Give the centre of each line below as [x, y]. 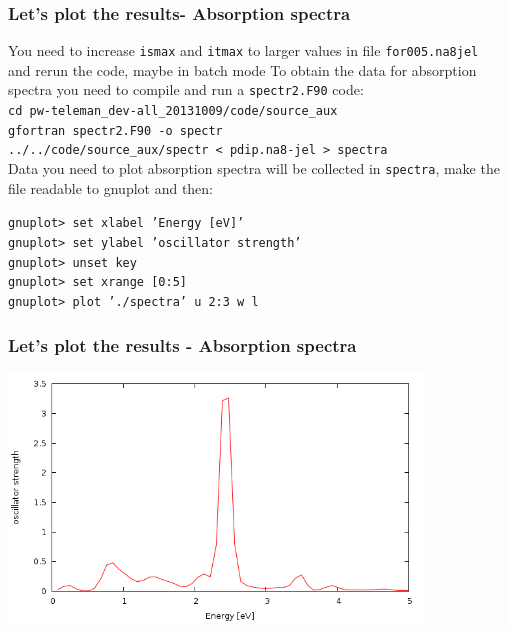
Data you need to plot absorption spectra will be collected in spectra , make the [254, 168]
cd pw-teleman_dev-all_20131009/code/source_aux [173, 111]
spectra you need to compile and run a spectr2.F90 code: [186, 89]
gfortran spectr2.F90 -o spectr [115, 130]
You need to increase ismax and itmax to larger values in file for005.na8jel [243, 50]
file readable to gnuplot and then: [111, 187]
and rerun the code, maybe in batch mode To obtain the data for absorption [242, 69]
